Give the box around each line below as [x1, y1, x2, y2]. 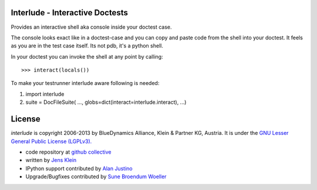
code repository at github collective [25, 148, 112, 155]
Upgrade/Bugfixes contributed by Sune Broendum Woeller [25, 173, 167, 180]
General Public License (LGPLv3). [11, 138, 92, 145]
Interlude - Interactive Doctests [11, 8, 129, 18]
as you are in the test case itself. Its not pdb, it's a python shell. [11, 42, 164, 49]
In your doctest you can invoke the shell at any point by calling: [11, 53, 164, 60]
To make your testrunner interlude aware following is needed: [11, 80, 160, 87]
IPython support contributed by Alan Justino [25, 165, 133, 172]
